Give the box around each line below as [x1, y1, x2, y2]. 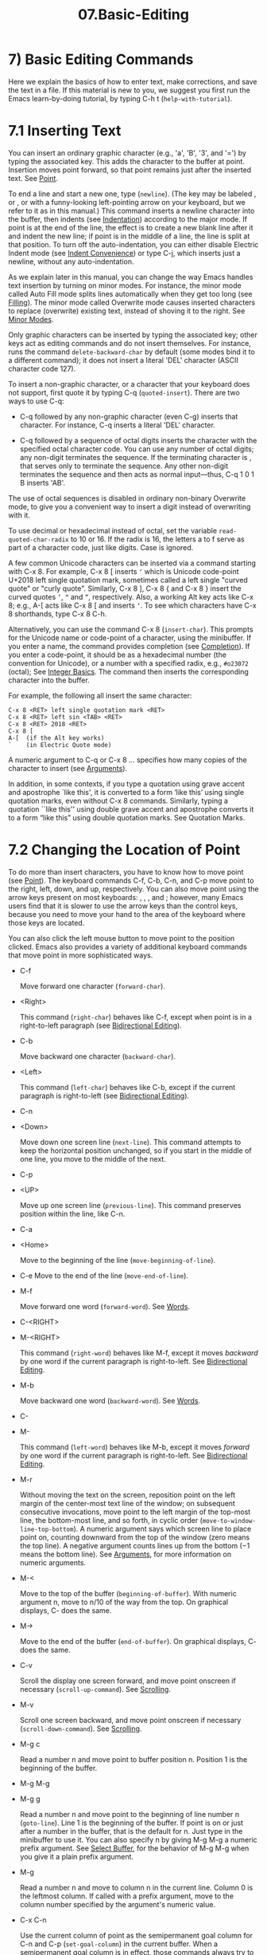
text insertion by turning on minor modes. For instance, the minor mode [8, 281, 242, 290]
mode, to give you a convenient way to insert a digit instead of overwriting [8, 502, 251, 511]
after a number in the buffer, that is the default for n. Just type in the [19, 1826, 243, 1835]
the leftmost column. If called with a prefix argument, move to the [19, 1891, 234, 1901]
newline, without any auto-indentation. [8, 257, 134, 266]
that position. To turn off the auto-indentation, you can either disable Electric [8, 239, 259, 249]
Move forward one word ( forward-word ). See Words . [19, 1301, 191, 1311]
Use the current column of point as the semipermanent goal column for [19, 1930, 253, 1940]
